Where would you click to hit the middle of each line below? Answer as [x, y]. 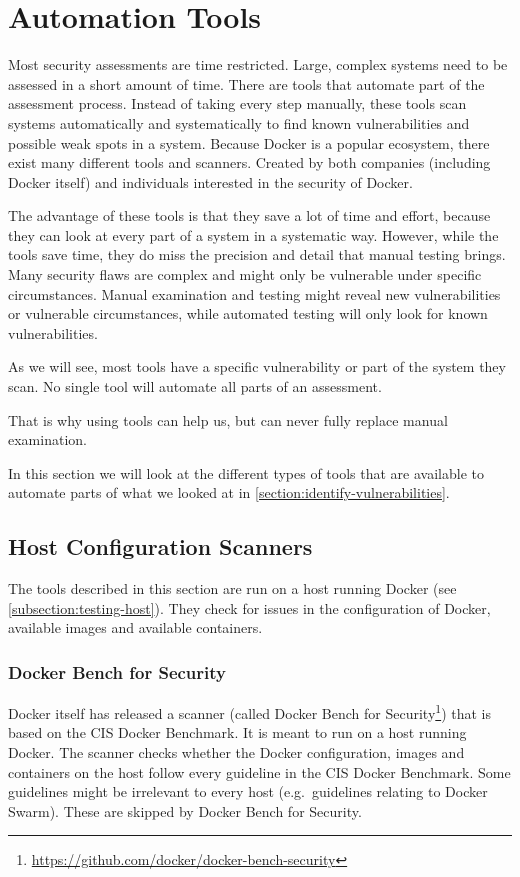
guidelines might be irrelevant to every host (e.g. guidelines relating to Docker [248, 791]
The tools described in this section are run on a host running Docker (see [232, 588]
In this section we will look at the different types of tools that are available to [246, 472]
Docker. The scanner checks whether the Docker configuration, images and [236, 752]
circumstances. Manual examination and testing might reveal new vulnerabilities [254, 293]
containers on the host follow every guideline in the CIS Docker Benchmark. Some [259, 771]
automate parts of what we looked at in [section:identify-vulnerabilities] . [229, 492]
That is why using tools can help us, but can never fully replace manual [228, 419]
